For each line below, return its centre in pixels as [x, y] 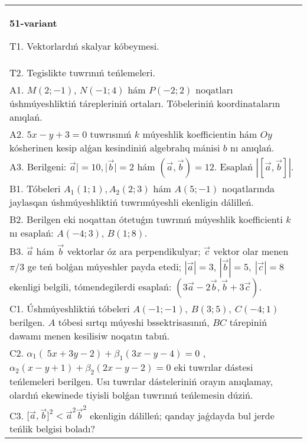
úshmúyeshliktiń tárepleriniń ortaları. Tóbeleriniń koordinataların [145, 103]
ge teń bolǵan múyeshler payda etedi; [104, 266]
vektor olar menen [251, 251]
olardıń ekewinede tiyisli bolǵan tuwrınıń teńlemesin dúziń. [131, 395]
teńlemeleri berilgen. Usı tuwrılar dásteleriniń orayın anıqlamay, [141, 381]
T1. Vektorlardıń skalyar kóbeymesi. [84, 46]
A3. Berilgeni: [38, 166]
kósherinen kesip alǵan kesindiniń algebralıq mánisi [115, 148]
